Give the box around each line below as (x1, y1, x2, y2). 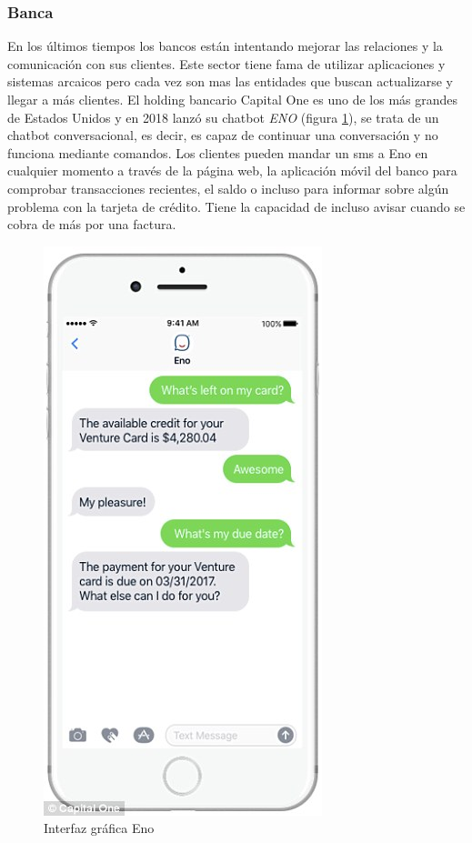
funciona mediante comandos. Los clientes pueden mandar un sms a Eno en (7, 143, 428, 162)
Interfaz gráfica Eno (44, 818, 155, 838)
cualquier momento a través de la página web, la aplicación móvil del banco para (7, 161, 457, 180)
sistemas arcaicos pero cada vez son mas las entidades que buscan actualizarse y (7, 72, 454, 91)
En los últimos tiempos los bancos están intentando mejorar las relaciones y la (7, 36, 443, 55)
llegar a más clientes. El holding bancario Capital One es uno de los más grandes (7, 90, 458, 108)
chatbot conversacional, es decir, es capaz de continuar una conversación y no (7, 125, 438, 145)
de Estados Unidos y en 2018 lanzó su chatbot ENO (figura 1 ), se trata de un (7, 107, 439, 126)
